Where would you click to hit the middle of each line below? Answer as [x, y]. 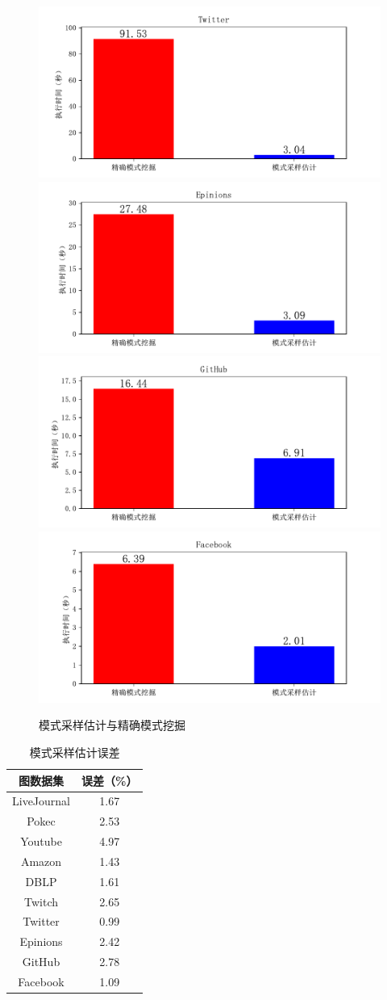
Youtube [41, 841]
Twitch [41, 901]
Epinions [41, 941]
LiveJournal [42, 801]
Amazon [41, 861]
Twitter [41, 921]
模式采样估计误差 [75, 752]
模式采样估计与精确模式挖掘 [112, 725]
